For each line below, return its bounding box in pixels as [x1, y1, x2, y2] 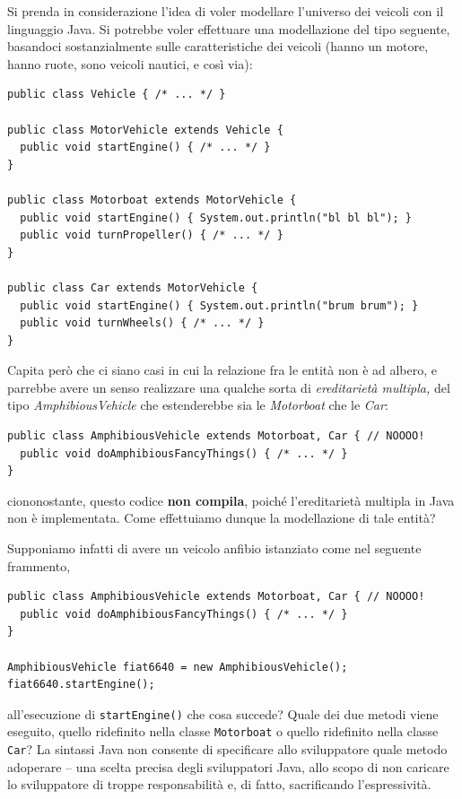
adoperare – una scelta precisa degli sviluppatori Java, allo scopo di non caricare [7, 757, 449, 776]
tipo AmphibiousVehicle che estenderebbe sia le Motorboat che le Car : [7, 395, 388, 414]
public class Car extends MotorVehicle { [7, 281, 258, 294]
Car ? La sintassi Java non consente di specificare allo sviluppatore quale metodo [7, 740, 448, 759]
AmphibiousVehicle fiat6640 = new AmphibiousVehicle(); [7, 660, 348, 673]
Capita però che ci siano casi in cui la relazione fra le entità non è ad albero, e [7, 360, 437, 379]
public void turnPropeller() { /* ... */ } [20, 229, 283, 242]
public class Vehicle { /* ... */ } [7, 88, 226, 101]
